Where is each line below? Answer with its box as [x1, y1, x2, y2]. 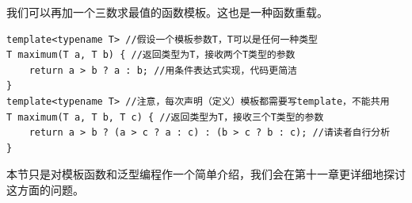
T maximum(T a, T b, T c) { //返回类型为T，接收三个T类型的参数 [6, 111, 324, 123]
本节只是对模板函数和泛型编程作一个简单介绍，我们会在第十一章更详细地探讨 [6, 166, 406, 182]
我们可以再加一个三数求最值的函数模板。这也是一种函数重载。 [6, 4, 328, 20]
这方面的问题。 [6, 181, 84, 197]
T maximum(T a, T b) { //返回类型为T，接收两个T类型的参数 [6, 49, 296, 61]
